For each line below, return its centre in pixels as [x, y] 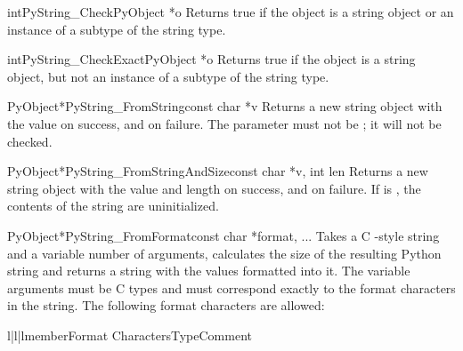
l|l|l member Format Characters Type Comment [130, 335]
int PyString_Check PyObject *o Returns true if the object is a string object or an [231, 12]
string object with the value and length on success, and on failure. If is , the [214, 188]
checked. [30, 141]
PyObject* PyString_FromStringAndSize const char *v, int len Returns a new [218, 171]
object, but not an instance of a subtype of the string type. [168, 76]
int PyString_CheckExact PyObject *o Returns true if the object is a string [211, 59]
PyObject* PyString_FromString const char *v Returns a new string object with [225, 106]
